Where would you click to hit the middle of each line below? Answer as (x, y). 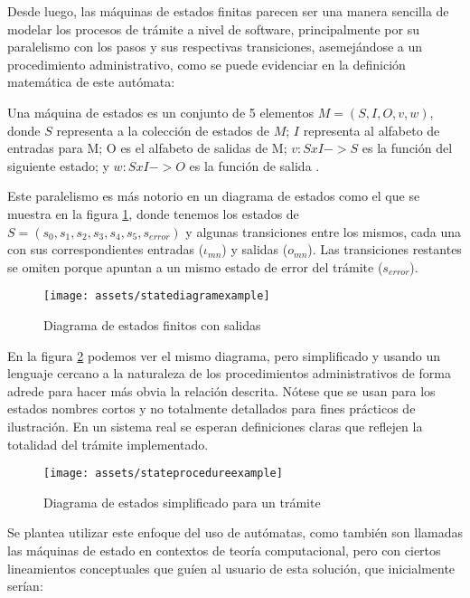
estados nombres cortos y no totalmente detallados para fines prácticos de (211, 408)
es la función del (407, 148)
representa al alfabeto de (371, 130)
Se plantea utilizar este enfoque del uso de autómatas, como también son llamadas (235, 532)
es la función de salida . (254, 165)
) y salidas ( (255, 249)
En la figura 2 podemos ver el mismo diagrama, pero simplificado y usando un (224, 355)
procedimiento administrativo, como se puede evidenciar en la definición (207, 64)
